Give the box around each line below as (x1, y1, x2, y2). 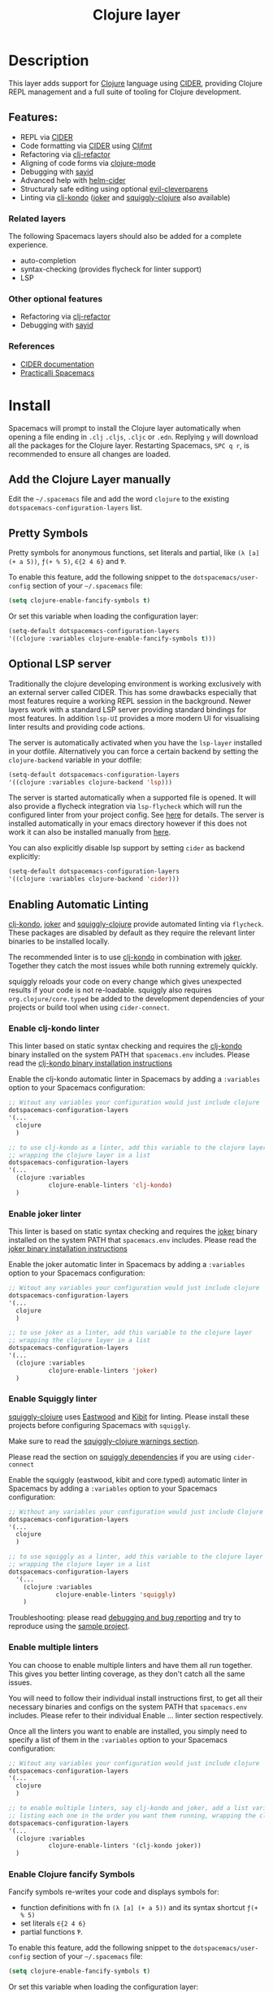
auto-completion (19, 256, 76, 266)
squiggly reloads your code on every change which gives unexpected (8, 976, 242, 986)
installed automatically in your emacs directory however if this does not (8, 818, 247, 828)
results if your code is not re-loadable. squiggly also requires (8, 985, 213, 995)
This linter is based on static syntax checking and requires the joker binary (8, 1227, 258, 1236)
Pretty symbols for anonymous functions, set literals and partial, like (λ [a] (8, 548, 260, 558)
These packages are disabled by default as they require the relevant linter (8, 927, 256, 937)
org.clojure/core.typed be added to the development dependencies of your (8, 993, 265, 1003)
